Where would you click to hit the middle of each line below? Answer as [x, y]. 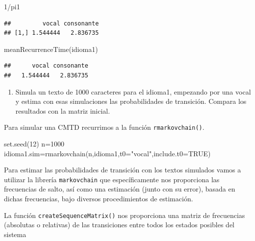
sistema [15, 234]
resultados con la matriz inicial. [63, 110]
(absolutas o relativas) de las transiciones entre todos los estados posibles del [119, 225]
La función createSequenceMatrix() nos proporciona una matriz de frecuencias [125, 215]
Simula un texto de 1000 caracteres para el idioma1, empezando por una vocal [133, 91]
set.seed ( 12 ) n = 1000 [34, 144]
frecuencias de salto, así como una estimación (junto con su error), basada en [120, 189]
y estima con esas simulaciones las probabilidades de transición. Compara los [131, 101]
